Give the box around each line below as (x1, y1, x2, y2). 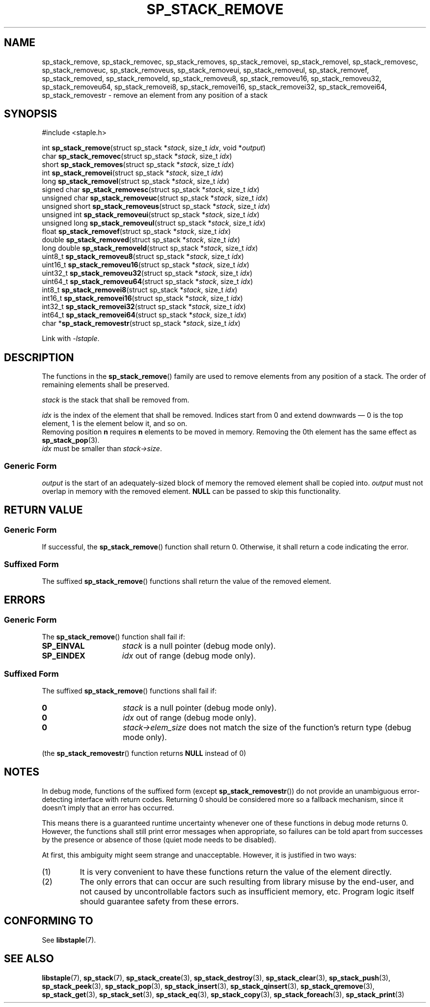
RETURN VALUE (4, 504, 83, 517)
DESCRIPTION (4, 351, 74, 364)
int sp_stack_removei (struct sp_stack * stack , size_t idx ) (42, 169, 223, 177)
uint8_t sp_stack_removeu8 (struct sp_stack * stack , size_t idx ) (42, 252, 244, 261)
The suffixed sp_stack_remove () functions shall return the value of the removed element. (42, 577, 331, 585)
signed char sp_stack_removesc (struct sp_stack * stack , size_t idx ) (42, 185, 260, 194)
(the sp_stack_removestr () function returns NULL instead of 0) (42, 748, 246, 757)
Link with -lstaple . (42, 334, 100, 343)
